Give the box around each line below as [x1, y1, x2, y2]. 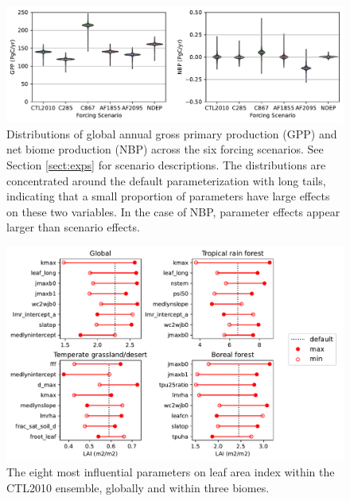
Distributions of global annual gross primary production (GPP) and [6, 125, 337, 142]
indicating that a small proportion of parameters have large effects [6, 188, 330, 204]
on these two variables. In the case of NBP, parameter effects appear [6, 203, 340, 219]
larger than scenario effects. [6, 219, 140, 235]
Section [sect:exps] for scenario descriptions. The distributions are [6, 156, 326, 173]
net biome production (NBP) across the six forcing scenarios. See [6, 141, 324, 157]
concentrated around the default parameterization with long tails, [6, 172, 326, 188]
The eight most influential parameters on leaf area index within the [6, 464, 335, 480]
